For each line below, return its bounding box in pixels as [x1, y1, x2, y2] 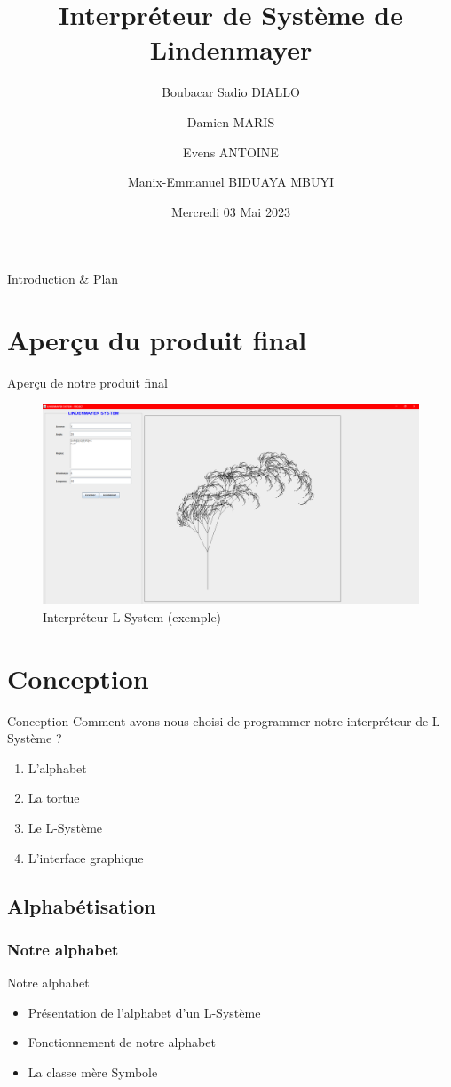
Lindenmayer [149, 31, 313, 68]
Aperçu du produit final [7, 322, 307, 358]
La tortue [28, 788, 80, 807]
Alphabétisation [7, 891, 156, 919]
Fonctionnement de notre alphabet [28, 1033, 216, 1051]
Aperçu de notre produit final [7, 373, 168, 391]
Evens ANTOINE [183, 142, 279, 161]
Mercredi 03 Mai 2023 [171, 202, 290, 220]
